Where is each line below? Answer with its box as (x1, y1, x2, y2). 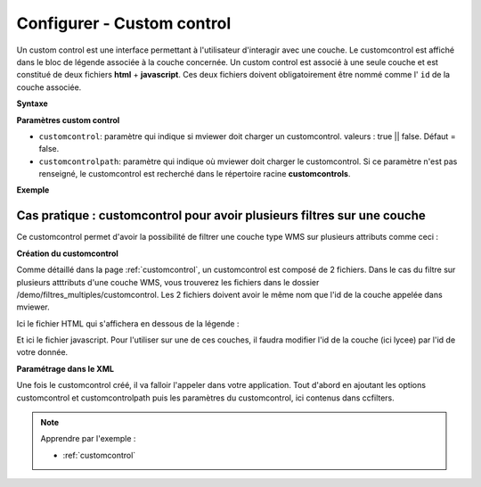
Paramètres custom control (16, 114, 120, 125)
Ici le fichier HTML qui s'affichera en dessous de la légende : (16, 318, 240, 329)
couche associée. (16, 81, 82, 93)
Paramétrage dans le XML (16, 363, 115, 374)
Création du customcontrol (16, 248, 119, 259)
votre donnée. (16, 347, 69, 358)
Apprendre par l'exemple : (40, 433, 136, 444)
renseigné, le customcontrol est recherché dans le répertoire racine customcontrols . (38, 169, 351, 179)
